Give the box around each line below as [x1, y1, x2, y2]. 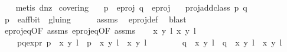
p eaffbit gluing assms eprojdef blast [4, 12, 187, 25]
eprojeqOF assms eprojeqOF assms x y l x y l [4, 24, 196, 37]
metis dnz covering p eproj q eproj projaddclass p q [15, 1, 247, 13]
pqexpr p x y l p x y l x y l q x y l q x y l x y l [17, 35, 282, 48]
